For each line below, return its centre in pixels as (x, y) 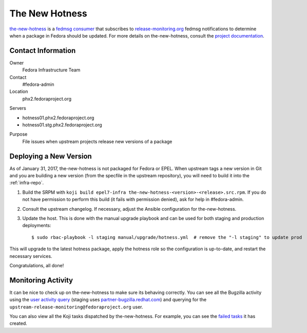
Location (19, 91)
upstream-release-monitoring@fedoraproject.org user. (76, 307)
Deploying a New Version (51, 156)
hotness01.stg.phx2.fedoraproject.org (62, 125)
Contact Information (43, 51)
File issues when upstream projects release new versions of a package (97, 141)
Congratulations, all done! (37, 265)
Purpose (18, 134)
